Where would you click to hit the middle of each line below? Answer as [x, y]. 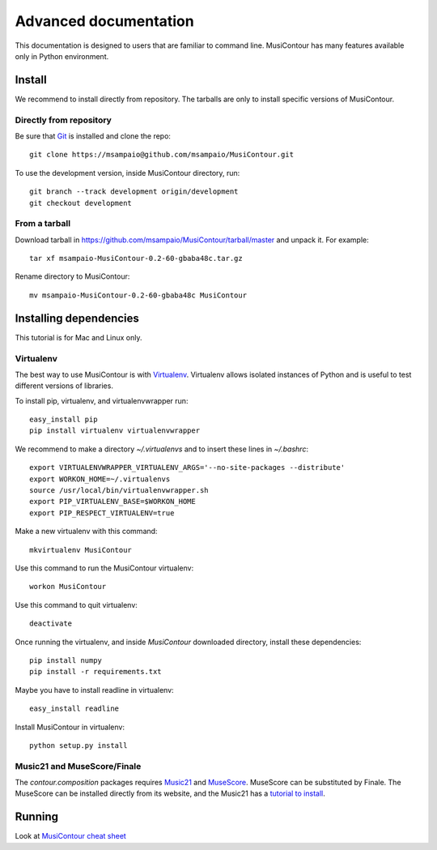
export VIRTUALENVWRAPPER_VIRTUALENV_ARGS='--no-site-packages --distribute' [187, 468]
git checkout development [81, 203]
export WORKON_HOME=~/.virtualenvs [100, 479]
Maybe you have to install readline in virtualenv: [94, 690]
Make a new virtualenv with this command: [86, 532]
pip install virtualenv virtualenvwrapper [115, 431]
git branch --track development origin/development [134, 192]
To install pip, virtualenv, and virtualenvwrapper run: [102, 400]
